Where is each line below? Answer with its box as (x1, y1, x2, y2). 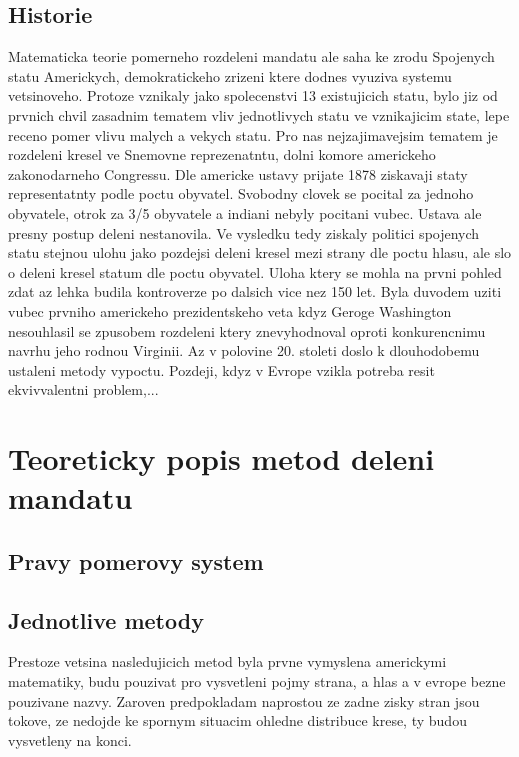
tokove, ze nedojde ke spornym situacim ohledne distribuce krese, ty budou (8, 710, 467, 731)
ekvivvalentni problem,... (8, 379, 159, 400)
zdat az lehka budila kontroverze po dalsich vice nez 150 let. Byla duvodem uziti (8, 281, 502, 302)
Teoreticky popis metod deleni (8, 438, 435, 479)
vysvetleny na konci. (8, 729, 132, 750)
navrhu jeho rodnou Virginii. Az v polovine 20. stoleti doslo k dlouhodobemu (8, 340, 480, 361)
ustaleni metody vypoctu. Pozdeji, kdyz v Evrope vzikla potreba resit (8, 359, 435, 380)
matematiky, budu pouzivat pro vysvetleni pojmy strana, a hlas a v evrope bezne (8, 671, 506, 692)
